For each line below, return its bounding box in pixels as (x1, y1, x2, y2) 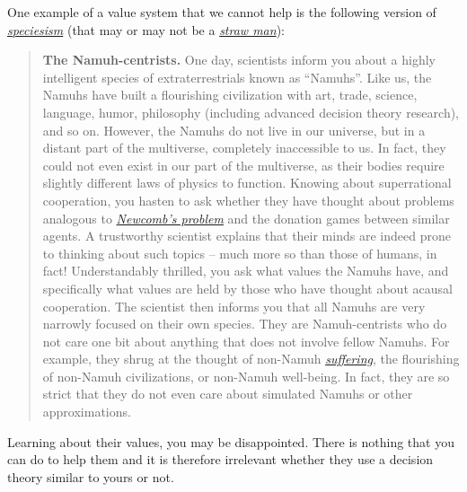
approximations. (42, 402, 131, 421)
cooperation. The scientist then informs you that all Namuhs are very (42, 296, 426, 315)
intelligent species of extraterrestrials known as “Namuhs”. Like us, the (42, 67, 432, 86)
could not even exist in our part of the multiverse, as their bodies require (42, 155, 445, 174)
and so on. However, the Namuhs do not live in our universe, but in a (42, 120, 426, 139)
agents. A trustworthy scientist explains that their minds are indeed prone (42, 226, 451, 245)
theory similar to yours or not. (7, 467, 174, 486)
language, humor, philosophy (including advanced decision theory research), (42, 102, 460, 121)
